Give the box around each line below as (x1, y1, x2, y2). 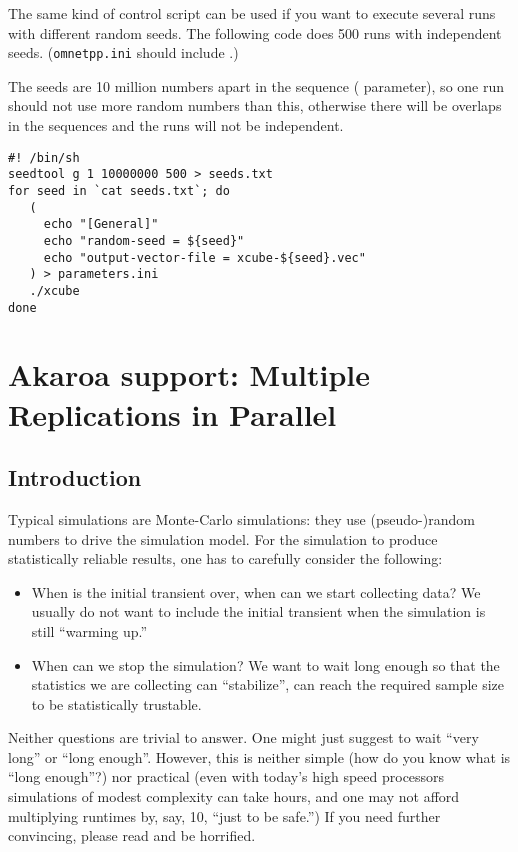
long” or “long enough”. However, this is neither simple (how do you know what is (8, 746, 511, 767)
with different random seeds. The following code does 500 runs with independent (8, 22, 502, 43)
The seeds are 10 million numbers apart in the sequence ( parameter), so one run (8, 75, 505, 96)
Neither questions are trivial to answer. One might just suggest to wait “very (8, 727, 479, 748)
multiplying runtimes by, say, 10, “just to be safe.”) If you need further (8, 805, 441, 826)
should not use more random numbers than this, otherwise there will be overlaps (8, 95, 502, 116)
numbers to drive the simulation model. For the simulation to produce (8, 528, 438, 549)
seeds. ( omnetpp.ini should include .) (8, 42, 239, 63)
